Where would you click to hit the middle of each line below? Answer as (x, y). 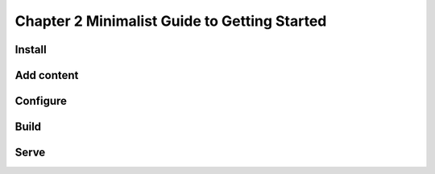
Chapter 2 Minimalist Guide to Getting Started (171, 21)
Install (31, 50)
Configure (41, 101)
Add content (47, 75)
